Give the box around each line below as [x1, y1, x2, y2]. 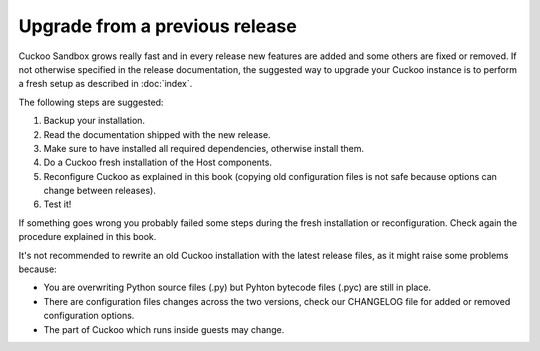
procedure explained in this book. [18, 231, 157, 243]
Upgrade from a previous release [18, 15, 297, 37]
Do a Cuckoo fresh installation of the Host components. [43, 156, 272, 169]
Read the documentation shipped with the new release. [43, 128, 271, 140]
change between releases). [43, 185, 157, 197]
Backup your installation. [43, 115, 145, 127]
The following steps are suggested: [18, 96, 164, 108]
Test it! [43, 198, 72, 210]
